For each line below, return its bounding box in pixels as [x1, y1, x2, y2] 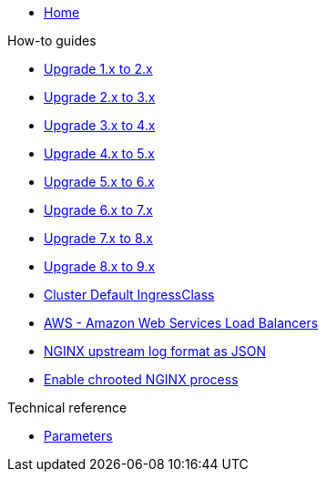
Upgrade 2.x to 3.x [44, 89, 156, 105]
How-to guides [7, 33, 97, 48]
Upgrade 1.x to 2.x [44, 61, 153, 76]
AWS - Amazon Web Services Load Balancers [44, 315, 319, 331]
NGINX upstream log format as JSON [44, 343, 267, 359]
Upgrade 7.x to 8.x [44, 230, 153, 246]
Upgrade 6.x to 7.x [44, 202, 153, 218]
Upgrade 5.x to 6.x [44, 174, 155, 189]
